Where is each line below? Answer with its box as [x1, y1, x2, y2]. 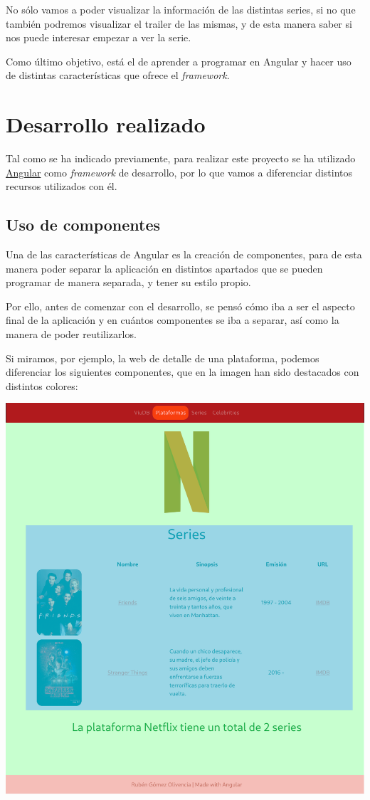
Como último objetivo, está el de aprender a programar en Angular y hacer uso [6, 53, 351, 68]
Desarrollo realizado [6, 110, 206, 139]
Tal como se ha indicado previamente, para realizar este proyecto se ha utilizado [6, 151, 356, 166]
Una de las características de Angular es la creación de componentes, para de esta [6, 247, 362, 262]
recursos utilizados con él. [6, 179, 117, 194]
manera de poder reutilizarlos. [6, 327, 137, 342]
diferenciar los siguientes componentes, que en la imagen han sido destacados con [6, 364, 359, 379]
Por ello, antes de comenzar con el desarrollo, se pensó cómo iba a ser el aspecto [6, 298, 355, 313]
